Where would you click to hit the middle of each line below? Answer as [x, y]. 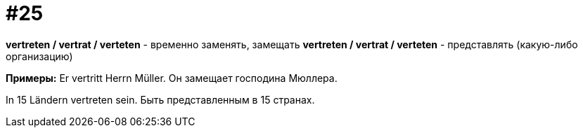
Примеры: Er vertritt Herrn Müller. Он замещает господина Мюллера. [172, 78]
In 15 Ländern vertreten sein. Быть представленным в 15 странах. [160, 99]
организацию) [39, 56]
